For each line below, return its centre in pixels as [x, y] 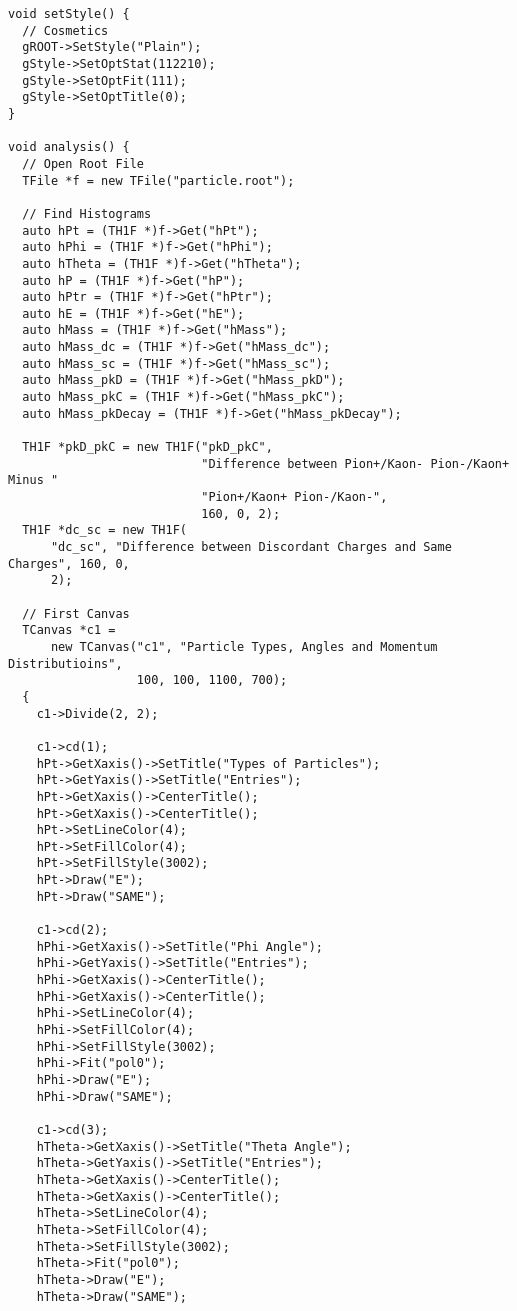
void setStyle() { [69, 14]
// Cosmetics [65, 30]
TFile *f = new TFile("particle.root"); [158, 180]
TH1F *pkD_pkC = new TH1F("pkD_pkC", [147, 447]
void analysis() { [69, 147]
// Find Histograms [87, 213]
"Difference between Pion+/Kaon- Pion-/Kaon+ [355, 463]
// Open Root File [83, 163]
